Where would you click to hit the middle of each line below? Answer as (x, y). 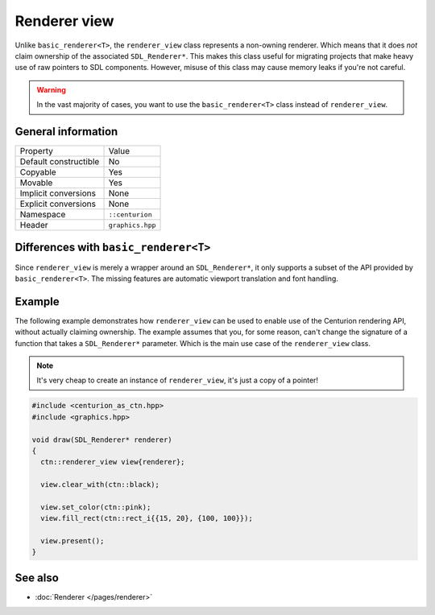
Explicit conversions (58, 204)
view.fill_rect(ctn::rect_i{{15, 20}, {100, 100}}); (147, 518)
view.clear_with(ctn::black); (100, 485)
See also (37, 578)
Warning (51, 89)
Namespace (43, 215)
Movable (36, 183)
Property (37, 151)
